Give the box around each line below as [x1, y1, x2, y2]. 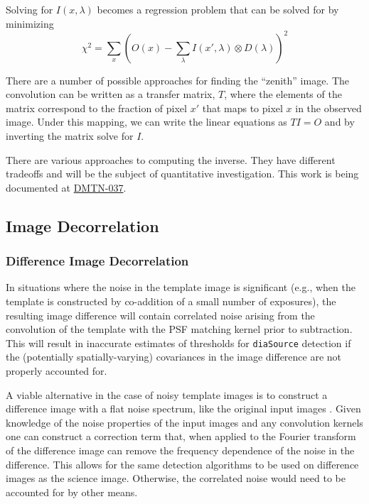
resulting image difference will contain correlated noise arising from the [6, 307, 315, 322]
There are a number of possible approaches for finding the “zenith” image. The [6, 72, 350, 87]
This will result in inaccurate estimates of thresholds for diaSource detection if [6, 335, 351, 350]
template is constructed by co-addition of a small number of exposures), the [6, 294, 336, 309]
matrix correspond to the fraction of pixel [6, 100, 187, 115]
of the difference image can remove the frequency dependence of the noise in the [6, 443, 355, 458]
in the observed [295, 100, 362, 115]
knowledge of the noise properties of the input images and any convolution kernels [6, 415, 363, 429]
